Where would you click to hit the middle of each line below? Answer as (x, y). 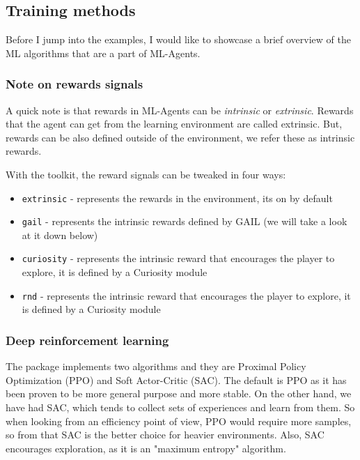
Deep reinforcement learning (87, 340)
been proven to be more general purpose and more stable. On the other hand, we (179, 393)
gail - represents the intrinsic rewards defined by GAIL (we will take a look (185, 221)
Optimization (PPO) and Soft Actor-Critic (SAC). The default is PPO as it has (176, 379)
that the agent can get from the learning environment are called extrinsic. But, (174, 124)
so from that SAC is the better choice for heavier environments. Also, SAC (165, 435)
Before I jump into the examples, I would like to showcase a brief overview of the (178, 39)
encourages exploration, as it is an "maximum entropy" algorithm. (146, 448)
